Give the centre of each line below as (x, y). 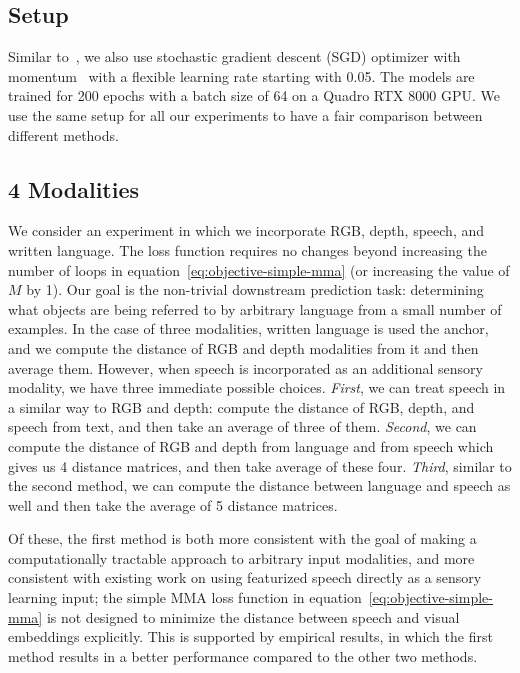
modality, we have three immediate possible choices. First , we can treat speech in (257, 387)
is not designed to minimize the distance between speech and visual (253, 616)
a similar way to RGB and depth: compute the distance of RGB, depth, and (241, 406)
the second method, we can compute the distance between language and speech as (259, 485)
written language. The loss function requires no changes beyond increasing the (247, 249)
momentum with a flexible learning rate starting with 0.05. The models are (241, 75)
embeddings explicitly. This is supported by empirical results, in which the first (250, 636)
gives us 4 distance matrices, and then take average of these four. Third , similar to (260, 465)
